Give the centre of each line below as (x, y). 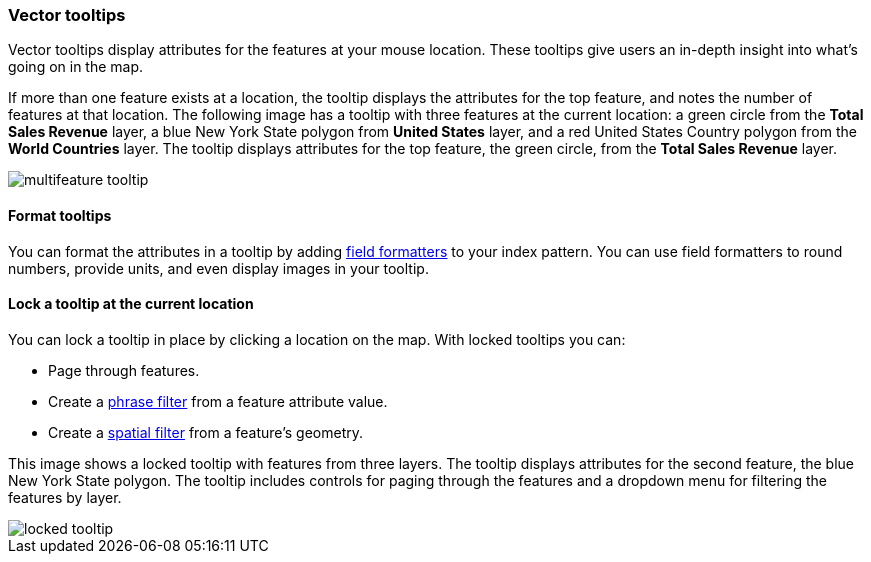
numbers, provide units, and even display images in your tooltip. (218, 268)
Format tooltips (60, 215)
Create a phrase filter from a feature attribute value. (218, 401)
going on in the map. (76, 67)
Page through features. (124, 370)
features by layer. (65, 497)
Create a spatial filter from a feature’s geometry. (205, 432)
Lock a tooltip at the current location (131, 304)
